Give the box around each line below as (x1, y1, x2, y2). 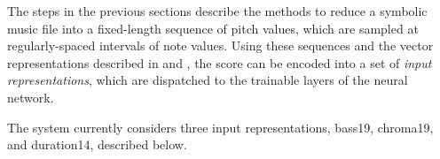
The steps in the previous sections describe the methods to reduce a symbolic (7, 2, 428, 19)
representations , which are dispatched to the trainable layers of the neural (7, 71, 408, 89)
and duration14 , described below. (7, 135, 187, 154)
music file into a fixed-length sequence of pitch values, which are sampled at (7, 19, 419, 37)
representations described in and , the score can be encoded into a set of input (7, 53, 432, 72)
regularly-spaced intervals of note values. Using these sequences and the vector (7, 36, 434, 55)
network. (7, 87, 54, 106)
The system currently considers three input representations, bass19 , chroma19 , (7, 117, 434, 136)
